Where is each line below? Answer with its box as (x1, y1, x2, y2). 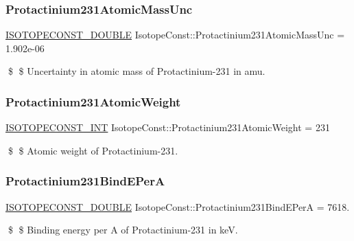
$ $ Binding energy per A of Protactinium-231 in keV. (8, 222, 238, 237)
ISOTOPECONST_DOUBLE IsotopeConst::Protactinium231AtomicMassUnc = (5, 27, 345, 42)
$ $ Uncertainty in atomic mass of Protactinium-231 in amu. (8, 64, 265, 78)
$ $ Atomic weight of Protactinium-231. (8, 143, 178, 157)
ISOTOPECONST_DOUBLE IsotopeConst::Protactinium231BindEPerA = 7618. (5, 199, 350, 214)
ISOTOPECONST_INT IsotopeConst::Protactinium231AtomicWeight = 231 (5, 120, 330, 135)
